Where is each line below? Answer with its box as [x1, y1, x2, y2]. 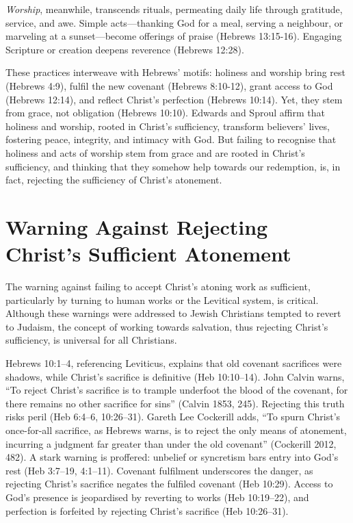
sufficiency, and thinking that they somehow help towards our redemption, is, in [5, 159, 341, 173]
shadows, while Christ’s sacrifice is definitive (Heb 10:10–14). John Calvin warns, [5, 369, 345, 383]
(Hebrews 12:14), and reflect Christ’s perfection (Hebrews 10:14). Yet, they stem [5, 92, 343, 106]
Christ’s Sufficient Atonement [5, 240, 291, 268]
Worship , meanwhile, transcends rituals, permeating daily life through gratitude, [5, 2, 343, 16]
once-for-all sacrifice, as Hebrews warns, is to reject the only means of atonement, [5, 422, 347, 437]
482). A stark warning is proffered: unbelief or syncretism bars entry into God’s [5, 450, 339, 464]
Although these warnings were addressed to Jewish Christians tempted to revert [5, 306, 341, 320]
